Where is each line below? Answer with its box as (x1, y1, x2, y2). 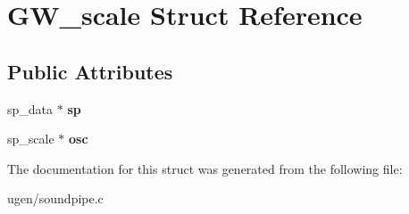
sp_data (7, 99, 54, 118)
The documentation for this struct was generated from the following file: (7, 159, 403, 177)
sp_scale (7, 129, 54, 148)
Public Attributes (7, 57, 173, 85)
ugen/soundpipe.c (7, 189, 104, 208)
